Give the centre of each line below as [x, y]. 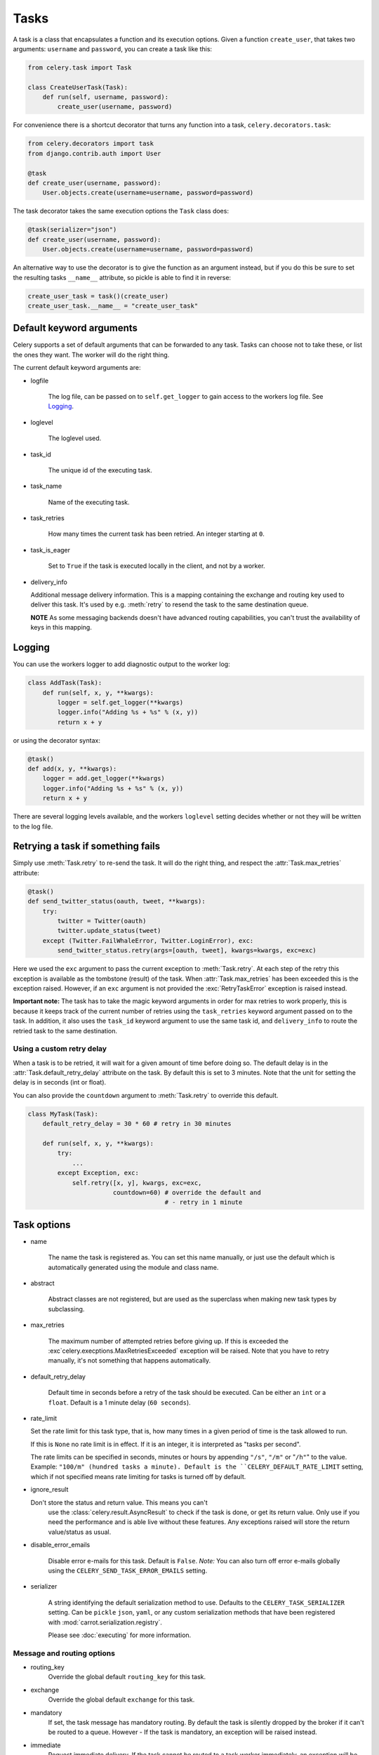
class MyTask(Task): [63, 1114]
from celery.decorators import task [91, 144]
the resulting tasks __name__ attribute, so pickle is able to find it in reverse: [122, 277]
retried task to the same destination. [65, 1031]
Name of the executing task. [89, 502]
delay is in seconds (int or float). [60, 1082]
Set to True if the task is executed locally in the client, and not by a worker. [157, 566]
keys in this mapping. [61, 628]
